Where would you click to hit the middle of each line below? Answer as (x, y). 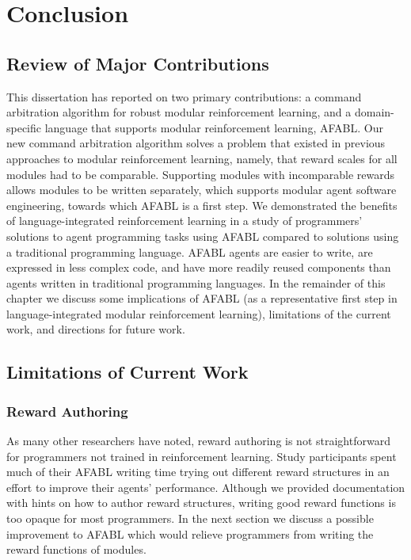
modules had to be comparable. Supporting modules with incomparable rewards (201, 174)
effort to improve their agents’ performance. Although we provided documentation (206, 487)
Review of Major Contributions (138, 63)
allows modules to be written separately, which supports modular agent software (202, 190)
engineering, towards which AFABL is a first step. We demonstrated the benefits (202, 205)
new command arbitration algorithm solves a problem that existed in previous (196, 143)
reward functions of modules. (76, 549)
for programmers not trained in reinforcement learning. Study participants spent (202, 456)
